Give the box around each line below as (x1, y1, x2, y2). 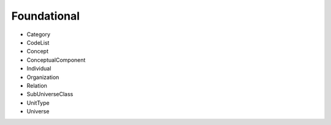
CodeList (26, 39, 50, 46)
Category (26, 31, 51, 38)
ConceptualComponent (26, 56, 86, 64)
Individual (26, 65, 51, 72)
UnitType (26, 99, 50, 107)
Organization (26, 74, 59, 81)
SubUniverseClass (26, 91, 74, 98)
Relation (26, 81, 47, 89)
